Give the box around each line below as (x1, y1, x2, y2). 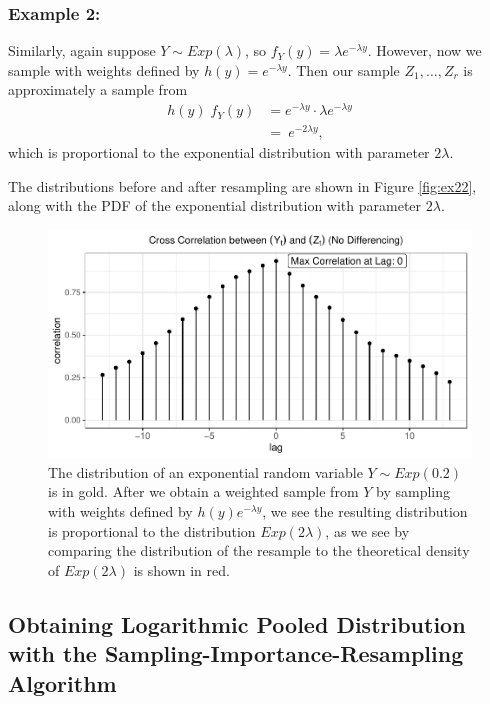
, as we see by (325, 520, 410, 541)
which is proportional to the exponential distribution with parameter (8, 142, 430, 163)
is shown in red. (133, 559, 230, 580)
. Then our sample (287, 59, 400, 80)
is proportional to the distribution (48, 520, 256, 541)
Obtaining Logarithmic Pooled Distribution (8, 608, 466, 639)
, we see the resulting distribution (262, 501, 468, 522)
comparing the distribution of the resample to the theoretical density (48, 540, 470, 561)
